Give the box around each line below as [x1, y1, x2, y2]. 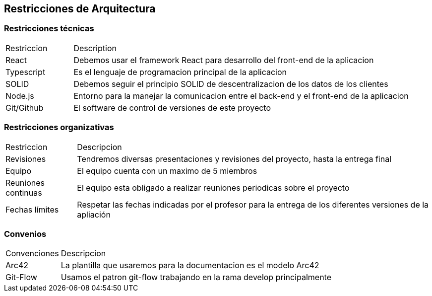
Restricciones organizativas [4, 122, 114, 133]
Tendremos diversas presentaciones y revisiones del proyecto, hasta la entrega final [77, 153, 392, 164]
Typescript [5, 67, 46, 77]
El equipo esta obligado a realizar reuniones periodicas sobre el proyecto [77, 182, 350, 193]
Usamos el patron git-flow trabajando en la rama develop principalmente [61, 272, 331, 283]
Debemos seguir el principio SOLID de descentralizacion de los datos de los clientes [73, 78, 388, 89]
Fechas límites [5, 204, 59, 215]
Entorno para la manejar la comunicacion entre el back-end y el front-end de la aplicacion [73, 90, 409, 101]
